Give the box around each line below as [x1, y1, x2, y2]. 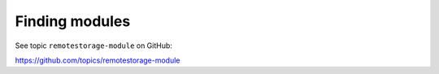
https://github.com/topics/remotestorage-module [15, 55, 180, 65]
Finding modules [15, 12, 131, 30]
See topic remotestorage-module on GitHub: [15, 41, 172, 50]
